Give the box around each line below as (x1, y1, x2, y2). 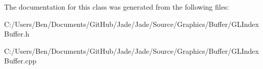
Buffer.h (4, 28, 30, 39)
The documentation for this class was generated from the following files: (4, 2, 229, 12)
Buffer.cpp (4, 55, 37, 66)
